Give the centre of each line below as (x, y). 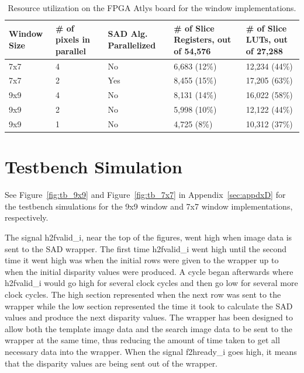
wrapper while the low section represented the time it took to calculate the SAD (149, 306)
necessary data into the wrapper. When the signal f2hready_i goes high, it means (151, 351)
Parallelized (132, 45)
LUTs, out (267, 39)
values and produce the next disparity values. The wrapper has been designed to (149, 317)
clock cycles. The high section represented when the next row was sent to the (143, 294)
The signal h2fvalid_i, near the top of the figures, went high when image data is (148, 237)
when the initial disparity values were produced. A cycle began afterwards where (149, 271)
